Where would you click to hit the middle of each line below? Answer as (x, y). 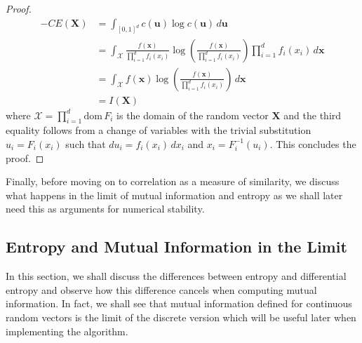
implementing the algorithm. (67, 331)
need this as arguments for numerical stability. (105, 209)
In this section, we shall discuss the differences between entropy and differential (176, 276)
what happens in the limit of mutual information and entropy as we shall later (174, 195)
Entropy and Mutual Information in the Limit (176, 247)
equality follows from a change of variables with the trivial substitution (159, 130)
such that (86, 143)
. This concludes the (313, 143)
